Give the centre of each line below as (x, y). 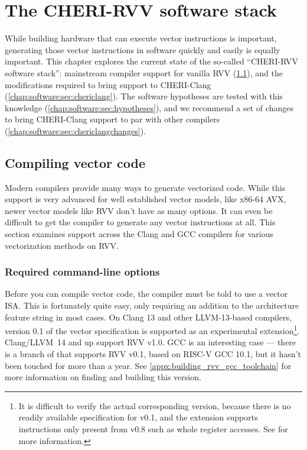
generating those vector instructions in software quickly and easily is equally (143, 49)
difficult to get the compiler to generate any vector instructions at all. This (140, 222)
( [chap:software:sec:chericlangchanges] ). (76, 130)
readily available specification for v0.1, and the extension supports (138, 417)
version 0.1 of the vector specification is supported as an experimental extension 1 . (152, 330)
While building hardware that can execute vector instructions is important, (141, 38)
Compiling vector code (75, 162)
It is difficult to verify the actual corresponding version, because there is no (155, 405)
